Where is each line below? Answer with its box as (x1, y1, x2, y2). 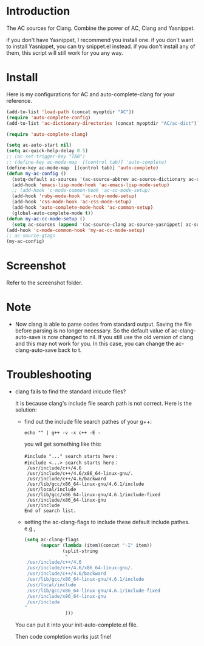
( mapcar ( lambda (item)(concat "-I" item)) (40, 542, 153, 549)
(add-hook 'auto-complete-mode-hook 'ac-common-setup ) (12, 205, 154, 211)
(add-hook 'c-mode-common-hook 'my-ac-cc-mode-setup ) (6, 227, 146, 233)
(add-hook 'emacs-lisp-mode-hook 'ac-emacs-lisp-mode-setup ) (12, 181, 170, 188)
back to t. (58, 346, 82, 354)
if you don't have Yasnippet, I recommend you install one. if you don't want (6, 36, 194, 43)
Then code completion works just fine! (15, 633, 112, 641)
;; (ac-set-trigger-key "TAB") (6, 153, 86, 160)
